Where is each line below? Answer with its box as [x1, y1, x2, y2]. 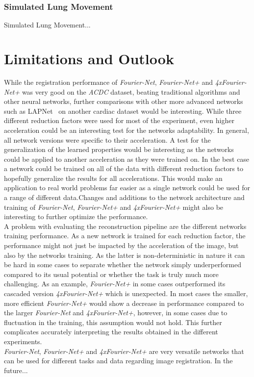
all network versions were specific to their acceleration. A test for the [4, 134, 211, 145]
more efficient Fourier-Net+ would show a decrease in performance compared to [4, 298, 244, 308]
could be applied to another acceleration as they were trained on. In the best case [4, 153, 250, 164]
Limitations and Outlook [4, 49, 174, 68]
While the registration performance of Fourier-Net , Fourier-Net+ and [4, 76, 213, 87]
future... [4, 365, 28, 375]
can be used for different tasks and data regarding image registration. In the [4, 355, 233, 366]
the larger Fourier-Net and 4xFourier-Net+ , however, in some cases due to [4, 307, 228, 318]
